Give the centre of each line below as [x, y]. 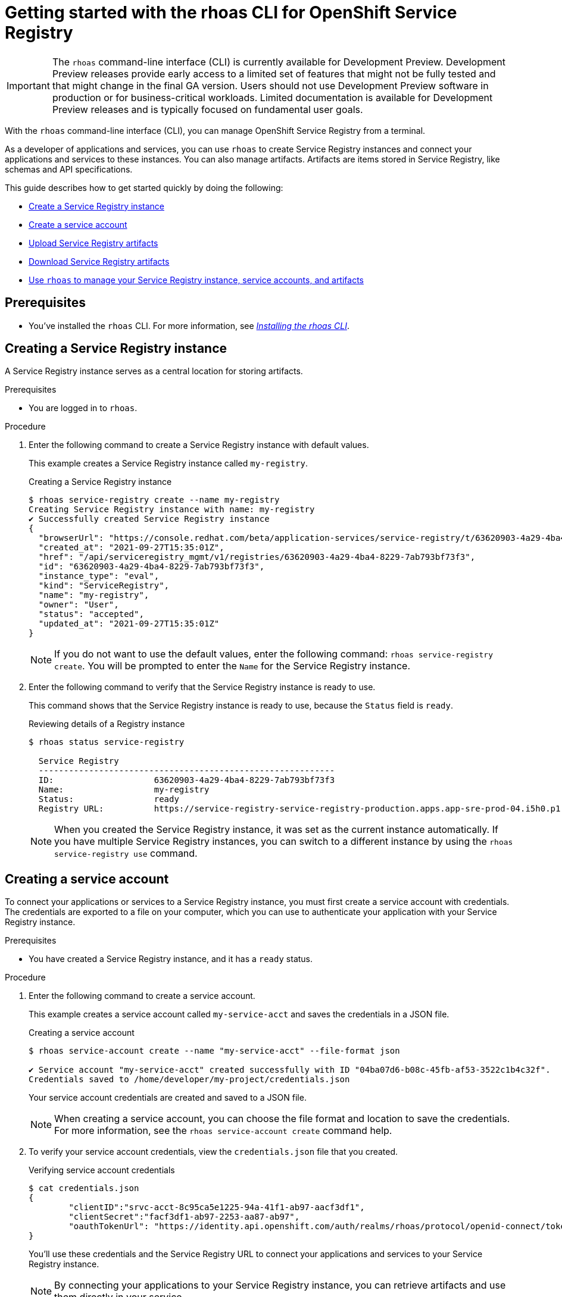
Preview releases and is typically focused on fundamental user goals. [207, 109]
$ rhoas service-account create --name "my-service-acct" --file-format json [214, 1051]
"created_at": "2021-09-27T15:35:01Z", [131, 548]
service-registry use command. [126, 853]
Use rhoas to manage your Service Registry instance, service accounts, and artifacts [196, 280]
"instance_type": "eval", [99, 576]
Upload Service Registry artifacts [93, 243]
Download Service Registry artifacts [99, 261]
